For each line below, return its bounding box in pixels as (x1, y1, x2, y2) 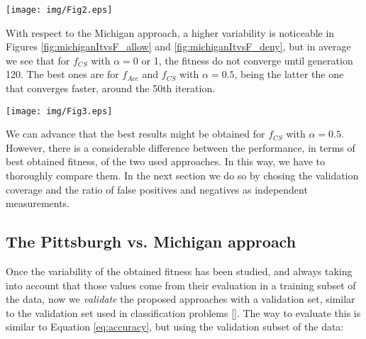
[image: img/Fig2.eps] (6, 5, 113, 15)
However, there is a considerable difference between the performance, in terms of (6, 140, 355, 155)
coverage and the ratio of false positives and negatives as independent (6, 182, 308, 196)
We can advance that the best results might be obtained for (6, 126, 265, 141)
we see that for (6, 52, 70, 67)
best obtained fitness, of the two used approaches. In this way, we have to (6, 154, 326, 169)
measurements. (6, 196, 70, 211)
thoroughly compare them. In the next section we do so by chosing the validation (6, 168, 359, 183)
